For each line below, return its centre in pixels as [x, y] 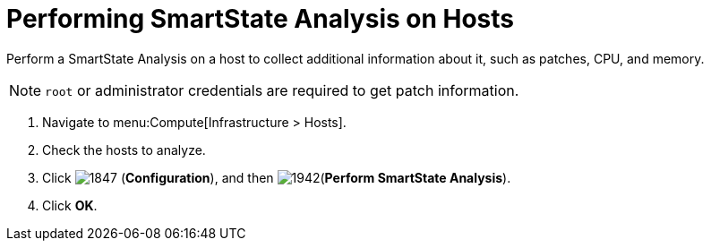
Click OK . [70, 205]
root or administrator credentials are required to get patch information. [282, 90]
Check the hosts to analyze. [124, 150]
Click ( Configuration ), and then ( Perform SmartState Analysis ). [277, 177]
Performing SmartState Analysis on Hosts [261, 19]
